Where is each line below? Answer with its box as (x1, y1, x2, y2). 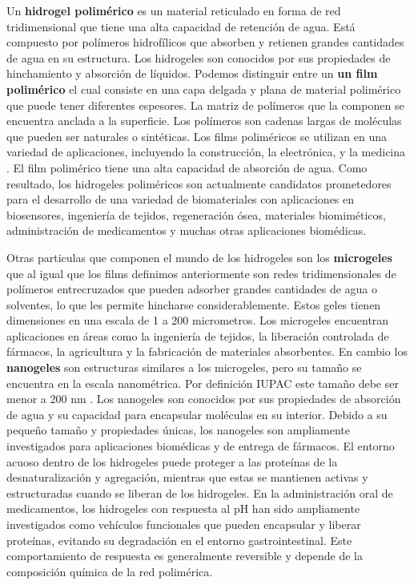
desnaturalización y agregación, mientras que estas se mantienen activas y (6, 469, 368, 486)
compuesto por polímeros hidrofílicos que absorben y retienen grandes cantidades (6, 34, 404, 50)
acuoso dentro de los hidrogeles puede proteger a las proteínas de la (6, 453, 338, 470)
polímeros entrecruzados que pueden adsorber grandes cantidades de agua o (6, 280, 378, 297)
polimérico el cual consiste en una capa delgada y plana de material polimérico (6, 80, 401, 97)
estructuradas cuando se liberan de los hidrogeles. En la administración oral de (6, 484, 393, 501)
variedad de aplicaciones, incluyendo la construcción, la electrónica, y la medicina (6, 143, 406, 160)
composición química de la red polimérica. (6, 563, 213, 579)
